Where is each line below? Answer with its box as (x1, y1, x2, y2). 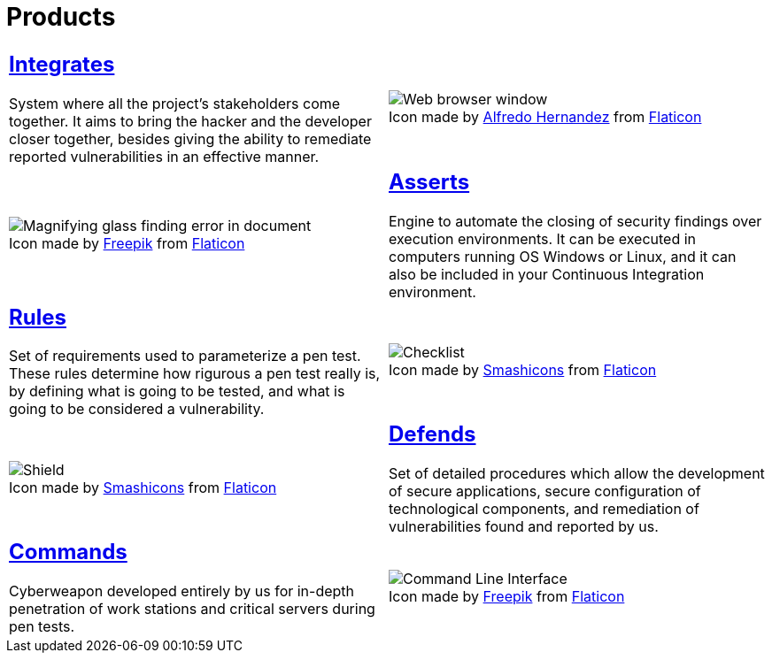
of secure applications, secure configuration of (389, 482, 701, 501)
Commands (9, 539, 127, 565)
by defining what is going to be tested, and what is (9, 382, 345, 401)
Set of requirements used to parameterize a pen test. (9, 347, 361, 365)
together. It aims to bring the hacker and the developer (9, 111, 372, 130)
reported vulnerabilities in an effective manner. (9, 147, 320, 165)
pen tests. (9, 618, 75, 636)
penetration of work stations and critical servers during (9, 600, 375, 618)
